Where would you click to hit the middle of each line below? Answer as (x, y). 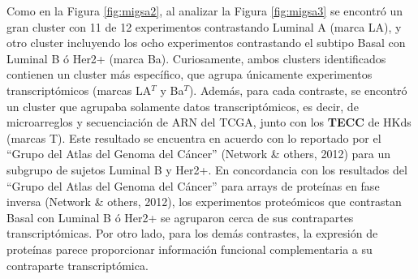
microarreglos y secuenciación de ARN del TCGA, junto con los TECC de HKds (209, 122)
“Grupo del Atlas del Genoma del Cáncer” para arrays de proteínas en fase (193, 185)
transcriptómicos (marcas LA (79, 90)
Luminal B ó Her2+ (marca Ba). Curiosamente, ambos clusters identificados (196, 58)
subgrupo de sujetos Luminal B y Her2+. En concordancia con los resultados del (207, 169)
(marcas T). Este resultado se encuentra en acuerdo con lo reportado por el (194, 137)
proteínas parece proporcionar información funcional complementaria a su (190, 249)
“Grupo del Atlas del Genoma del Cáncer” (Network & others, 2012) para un (199, 154)
